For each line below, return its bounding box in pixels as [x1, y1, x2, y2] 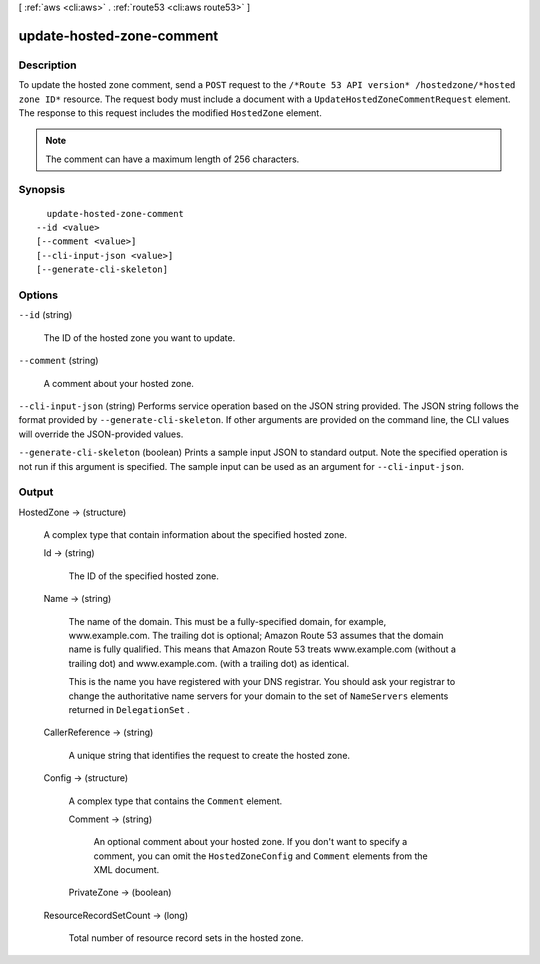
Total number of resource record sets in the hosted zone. [68, 932, 304, 944]
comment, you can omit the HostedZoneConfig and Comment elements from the [93, 850, 429, 862]
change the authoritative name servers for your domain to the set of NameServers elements [68, 690, 449, 702]
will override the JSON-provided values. [18, 428, 184, 440]
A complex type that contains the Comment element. [68, 795, 283, 807]
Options [18, 288, 59, 302]
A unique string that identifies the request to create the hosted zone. [68, 749, 350, 761]
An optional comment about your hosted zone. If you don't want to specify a [93, 836, 408, 848]
